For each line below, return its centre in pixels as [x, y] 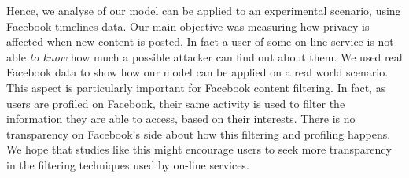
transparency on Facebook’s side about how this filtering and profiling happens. [199, 133]
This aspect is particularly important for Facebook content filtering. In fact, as [196, 87]
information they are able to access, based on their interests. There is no [181, 119]
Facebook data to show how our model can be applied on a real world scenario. [197, 72]
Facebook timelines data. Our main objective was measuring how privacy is [188, 26]
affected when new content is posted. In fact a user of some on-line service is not [200, 41]
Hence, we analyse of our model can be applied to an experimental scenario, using [204, 10]
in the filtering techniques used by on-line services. [128, 164]
